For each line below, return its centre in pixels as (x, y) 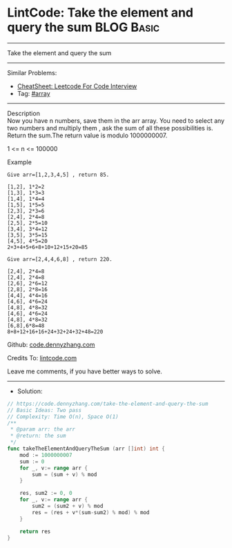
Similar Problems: (32, 72)
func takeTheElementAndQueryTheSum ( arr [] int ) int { (86, 449)
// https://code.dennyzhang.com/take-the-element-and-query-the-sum (108, 404)
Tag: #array (33, 93)
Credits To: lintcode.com (42, 358)
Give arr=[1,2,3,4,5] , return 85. (58, 175)
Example (20, 162)
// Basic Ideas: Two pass (44, 410)
